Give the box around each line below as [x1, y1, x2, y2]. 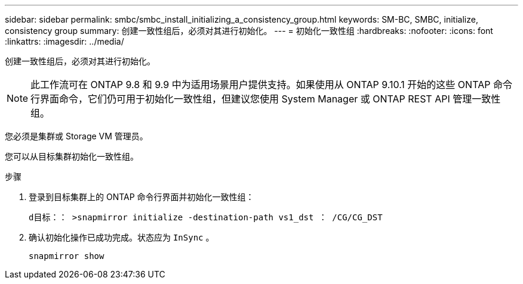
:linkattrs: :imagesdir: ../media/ [5, 36, 124, 46]
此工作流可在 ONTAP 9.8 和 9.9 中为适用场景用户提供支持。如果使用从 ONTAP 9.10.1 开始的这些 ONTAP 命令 [30, 79, 512, 90]
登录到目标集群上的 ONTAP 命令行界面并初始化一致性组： [29, 192, 254, 202]
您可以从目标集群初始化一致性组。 [5, 151, 139, 161]
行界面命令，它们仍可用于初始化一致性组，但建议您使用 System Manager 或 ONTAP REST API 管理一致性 [30, 93, 501, 105]
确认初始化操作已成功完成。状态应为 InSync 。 [29, 232, 214, 242]
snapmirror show [29, 251, 104, 261]
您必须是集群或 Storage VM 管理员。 [5, 131, 148, 141]
